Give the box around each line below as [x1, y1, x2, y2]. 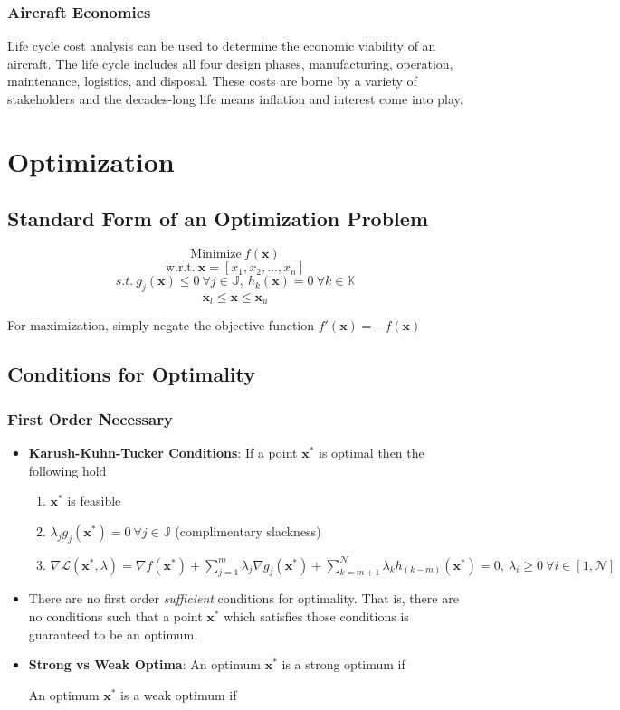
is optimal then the [319, 443, 424, 462]
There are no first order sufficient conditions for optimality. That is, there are [28, 589, 459, 608]
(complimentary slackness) [175, 521, 321, 540]
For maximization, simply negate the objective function [7, 316, 315, 335]
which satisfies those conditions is [224, 606, 409, 625]
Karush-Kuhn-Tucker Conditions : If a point [28, 443, 298, 462]
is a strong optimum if [281, 655, 405, 674]
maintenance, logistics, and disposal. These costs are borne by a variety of [7, 71, 417, 90]
